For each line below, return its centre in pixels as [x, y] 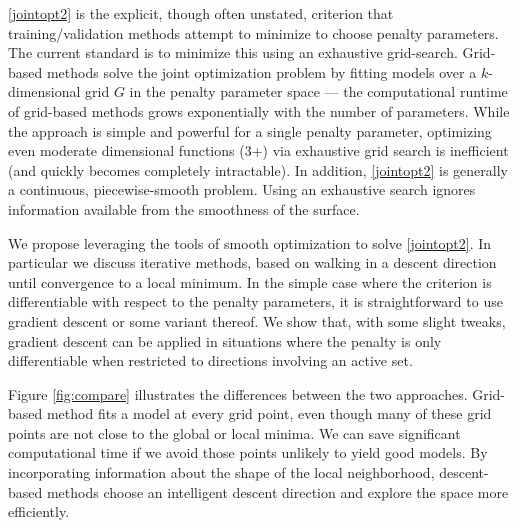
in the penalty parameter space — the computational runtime [318, 91]
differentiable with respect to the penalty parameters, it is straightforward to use [255, 301]
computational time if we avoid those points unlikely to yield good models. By [248, 452]
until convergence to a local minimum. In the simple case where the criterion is [250, 281]
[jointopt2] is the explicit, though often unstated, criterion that [201, 13]
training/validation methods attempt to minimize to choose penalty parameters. [253, 32]
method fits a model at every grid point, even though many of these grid [269, 413]
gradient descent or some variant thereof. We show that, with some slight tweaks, [257, 320]
